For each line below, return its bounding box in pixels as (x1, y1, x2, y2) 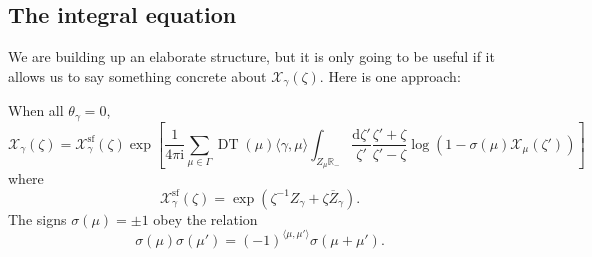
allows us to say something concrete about (8, 65, 267, 86)
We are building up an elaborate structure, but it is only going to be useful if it (8, 46, 495, 67)
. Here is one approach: (319, 65, 461, 86)
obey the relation (153, 208, 258, 229)
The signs (8, 208, 67, 229)
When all (8, 100, 64, 121)
